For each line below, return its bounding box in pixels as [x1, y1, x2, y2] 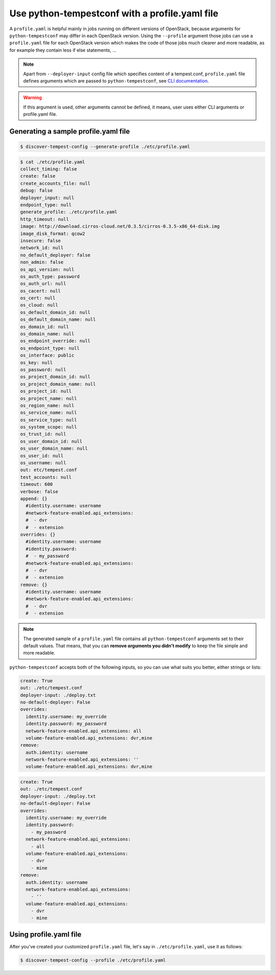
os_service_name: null [20, 410, 77, 416]
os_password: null [20, 367, 66, 372]
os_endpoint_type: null [20, 345, 80, 351]
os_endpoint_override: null [20, 338, 90, 344]
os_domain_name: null [20, 331, 75, 337]
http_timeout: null [20, 216, 69, 222]
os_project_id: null [20, 388, 72, 394]
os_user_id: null [20, 453, 64, 458]
